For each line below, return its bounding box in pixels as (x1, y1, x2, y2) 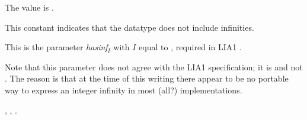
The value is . (5, 1, 54, 13)
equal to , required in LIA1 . (139, 41, 242, 53)
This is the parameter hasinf (5, 41, 108, 53)
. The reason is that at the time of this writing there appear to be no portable (5, 72, 289, 85)
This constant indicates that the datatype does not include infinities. (5, 21, 254, 33)
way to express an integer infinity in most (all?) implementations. (5, 83, 242, 96)
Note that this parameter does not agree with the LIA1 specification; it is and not (5, 60, 303, 73)
